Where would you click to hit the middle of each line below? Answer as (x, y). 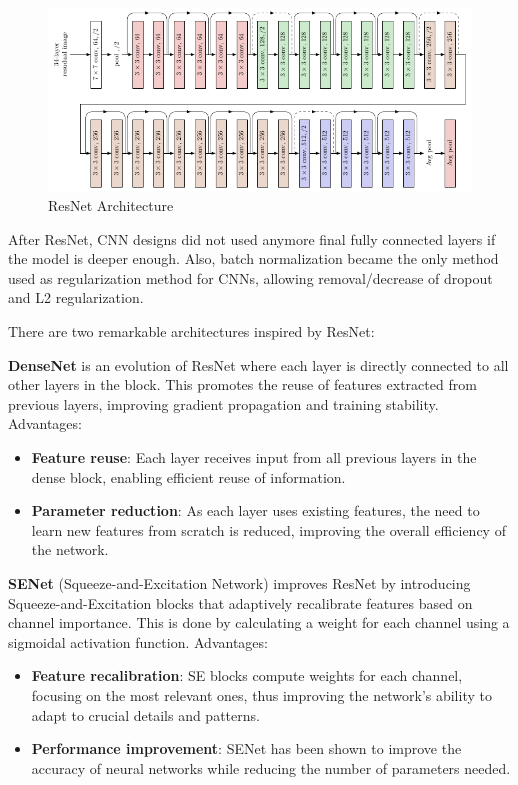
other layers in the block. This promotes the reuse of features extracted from (242, 384)
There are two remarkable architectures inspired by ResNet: (191, 331)
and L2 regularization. (76, 297)
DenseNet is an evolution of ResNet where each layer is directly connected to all (258, 364)
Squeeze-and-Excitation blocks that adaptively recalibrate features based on (240, 602)
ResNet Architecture (111, 205)
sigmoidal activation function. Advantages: (138, 641)
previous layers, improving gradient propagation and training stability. (223, 403)
